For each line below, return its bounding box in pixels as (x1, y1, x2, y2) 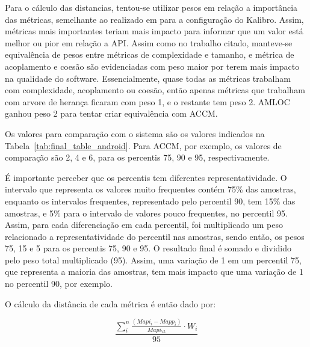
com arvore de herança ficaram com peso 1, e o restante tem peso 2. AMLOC (5, 95, 290, 108)
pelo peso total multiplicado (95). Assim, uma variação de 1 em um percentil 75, (5, 253, 302, 266)
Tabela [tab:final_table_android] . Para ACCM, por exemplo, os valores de (5, 139, 282, 152)
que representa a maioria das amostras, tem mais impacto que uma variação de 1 (5, 265, 303, 278)
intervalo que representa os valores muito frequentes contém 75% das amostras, (5, 183, 296, 195)
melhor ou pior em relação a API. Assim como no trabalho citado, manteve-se (5, 36, 293, 49)
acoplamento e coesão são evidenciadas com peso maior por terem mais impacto (5, 60, 300, 72)
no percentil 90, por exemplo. (5, 277, 113, 290)
